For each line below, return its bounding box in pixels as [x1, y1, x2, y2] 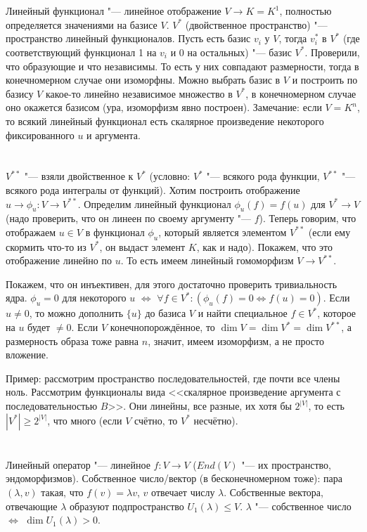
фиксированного [6, 127, 75, 142]
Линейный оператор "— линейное [6, 457, 150, 472]
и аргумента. [86, 127, 141, 142]
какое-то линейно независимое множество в [45, 86, 233, 100]
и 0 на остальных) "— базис [170, 44, 292, 59]
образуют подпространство [70, 498, 184, 513]
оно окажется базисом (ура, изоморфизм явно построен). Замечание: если [6, 100, 322, 115]
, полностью [279, 4, 332, 18]
